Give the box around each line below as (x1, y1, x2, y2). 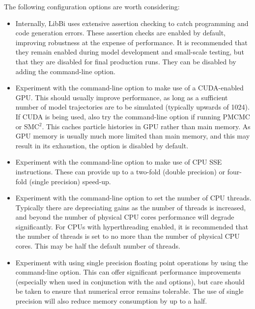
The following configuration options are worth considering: (4, 1, 180, 11)
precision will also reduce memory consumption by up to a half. (15, 296, 207, 306)
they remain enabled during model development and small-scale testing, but (15, 47, 244, 57)
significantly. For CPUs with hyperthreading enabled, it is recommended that (15, 221, 249, 231)
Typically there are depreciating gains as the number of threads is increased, (15, 202, 246, 212)
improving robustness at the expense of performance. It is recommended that (15, 37, 248, 47)
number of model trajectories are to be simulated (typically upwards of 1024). (15, 102, 250, 112)
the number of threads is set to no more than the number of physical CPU (15, 231, 240, 241)
